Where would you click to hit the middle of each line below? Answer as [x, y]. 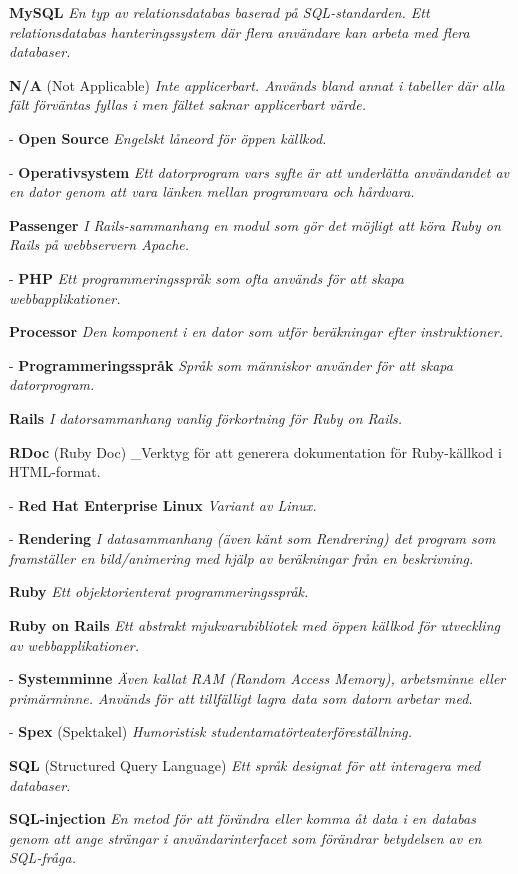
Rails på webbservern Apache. [99, 244]
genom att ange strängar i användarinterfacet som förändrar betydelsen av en [245, 837]
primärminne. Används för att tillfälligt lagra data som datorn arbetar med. [241, 697]
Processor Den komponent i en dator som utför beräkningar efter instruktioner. [256, 331]
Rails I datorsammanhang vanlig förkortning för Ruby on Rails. [206, 417]
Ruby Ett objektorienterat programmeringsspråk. [159, 591]
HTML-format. [55, 471]
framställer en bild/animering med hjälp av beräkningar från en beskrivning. [241, 557]
